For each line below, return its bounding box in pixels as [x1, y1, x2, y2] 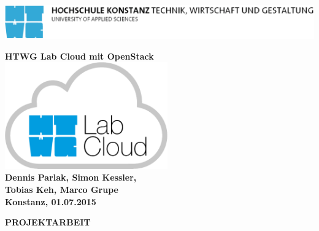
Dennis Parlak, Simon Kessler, [5, 171, 137, 184]
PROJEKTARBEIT [5, 216, 91, 229]
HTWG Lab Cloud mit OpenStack [5, 49, 154, 62]
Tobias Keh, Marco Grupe [5, 183, 118, 196]
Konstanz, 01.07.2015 [5, 195, 96, 208]
